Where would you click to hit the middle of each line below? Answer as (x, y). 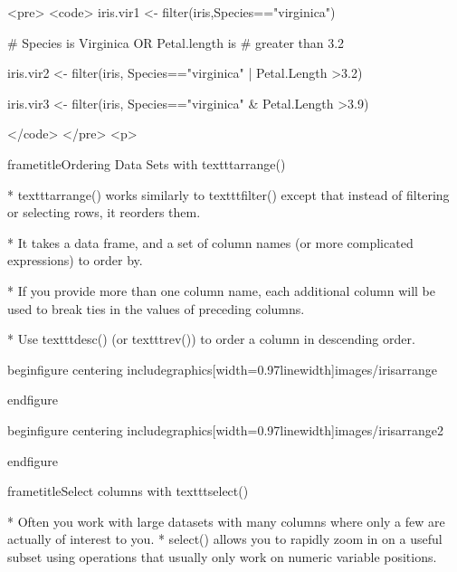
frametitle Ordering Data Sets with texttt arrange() (147, 163)
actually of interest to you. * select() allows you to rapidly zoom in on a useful (225, 539)
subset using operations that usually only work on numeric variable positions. (222, 556)
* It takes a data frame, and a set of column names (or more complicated (210, 242)
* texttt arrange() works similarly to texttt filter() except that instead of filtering (228, 194)
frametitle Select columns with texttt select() (128, 491)
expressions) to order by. (75, 260)
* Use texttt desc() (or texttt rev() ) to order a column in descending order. (211, 339)
